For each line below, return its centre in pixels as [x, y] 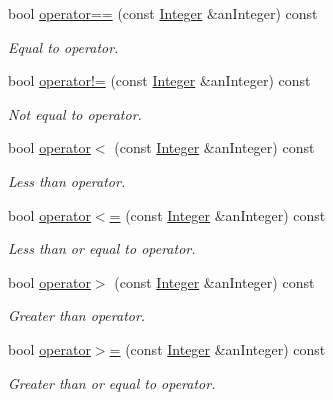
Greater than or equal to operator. [112, 382]
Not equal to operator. [75, 113]
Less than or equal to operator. [102, 248]
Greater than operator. [77, 315]
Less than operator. [67, 180]
